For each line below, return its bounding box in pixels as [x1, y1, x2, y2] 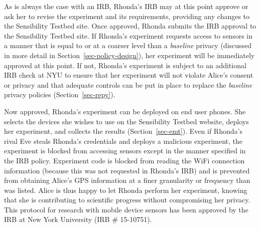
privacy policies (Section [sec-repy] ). [4, 89, 115, 100]
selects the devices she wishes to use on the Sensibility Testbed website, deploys [4, 116, 249, 126]
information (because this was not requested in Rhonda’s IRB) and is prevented [4, 165, 250, 175]
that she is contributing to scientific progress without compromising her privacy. [4, 194, 250, 205]
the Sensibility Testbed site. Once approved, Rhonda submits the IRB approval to [4, 21, 256, 31]
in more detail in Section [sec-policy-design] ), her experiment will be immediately [4, 50, 255, 60]
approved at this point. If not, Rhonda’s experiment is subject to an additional [4, 60, 246, 70]
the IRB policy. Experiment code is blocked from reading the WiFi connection [4, 155, 245, 165]
